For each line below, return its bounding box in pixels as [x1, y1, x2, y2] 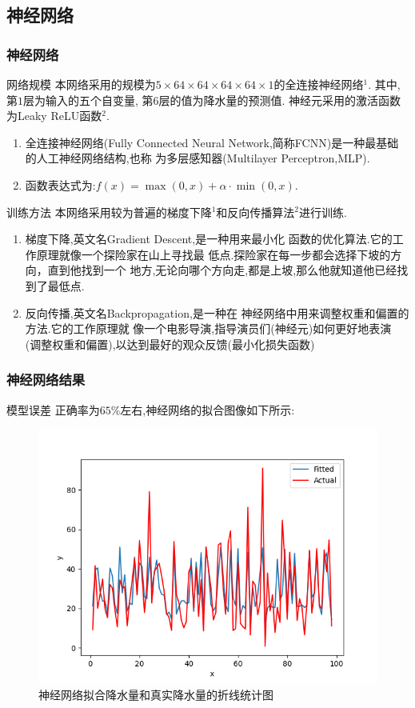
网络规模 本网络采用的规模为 [6, 76, 156, 92]
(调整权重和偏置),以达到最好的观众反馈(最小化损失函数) [25, 335, 315, 352]
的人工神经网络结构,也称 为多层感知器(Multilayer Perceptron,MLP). [25, 150, 370, 166]
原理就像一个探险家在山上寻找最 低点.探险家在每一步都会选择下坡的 [36, 246, 391, 262]
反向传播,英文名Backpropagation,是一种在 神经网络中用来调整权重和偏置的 [25, 304, 409, 321]
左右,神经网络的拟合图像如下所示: [120, 401, 295, 418]
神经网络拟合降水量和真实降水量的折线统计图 [38, 686, 273, 702]
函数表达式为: [25, 176, 96, 193]
